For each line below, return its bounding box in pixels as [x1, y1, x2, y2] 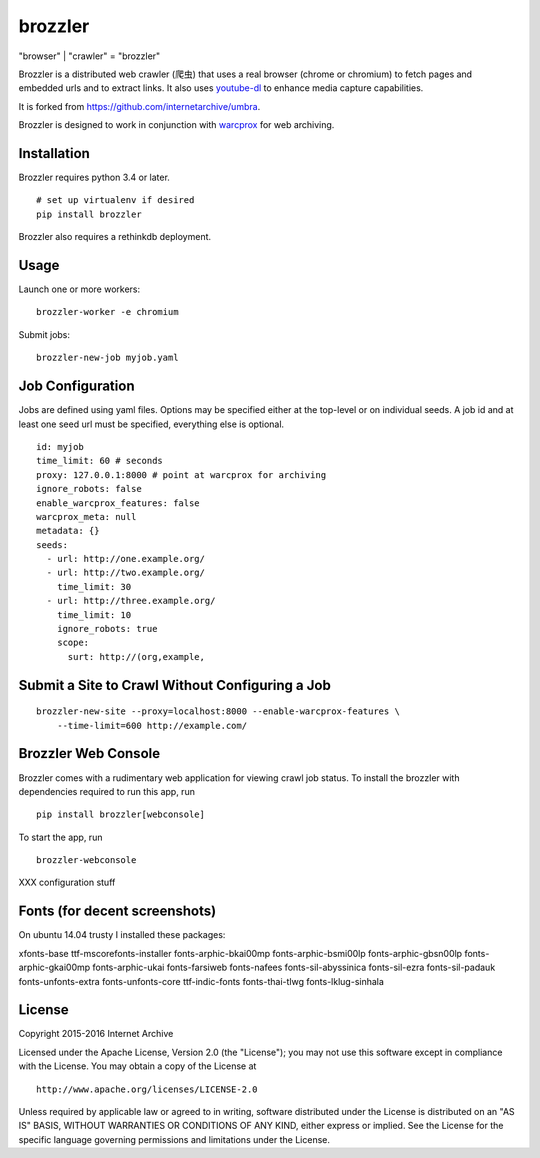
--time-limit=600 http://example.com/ [56, 720, 248, 731]
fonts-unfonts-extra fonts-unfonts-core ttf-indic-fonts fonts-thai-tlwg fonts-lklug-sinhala [18, 975, 385, 987]
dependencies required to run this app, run [18, 785, 195, 797]
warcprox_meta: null [36, 511, 137, 522]
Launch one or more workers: [18, 283, 141, 295]
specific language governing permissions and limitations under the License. [18, 1133, 330, 1145]
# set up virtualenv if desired [36, 195, 195, 206]
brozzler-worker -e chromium [36, 306, 179, 318]
